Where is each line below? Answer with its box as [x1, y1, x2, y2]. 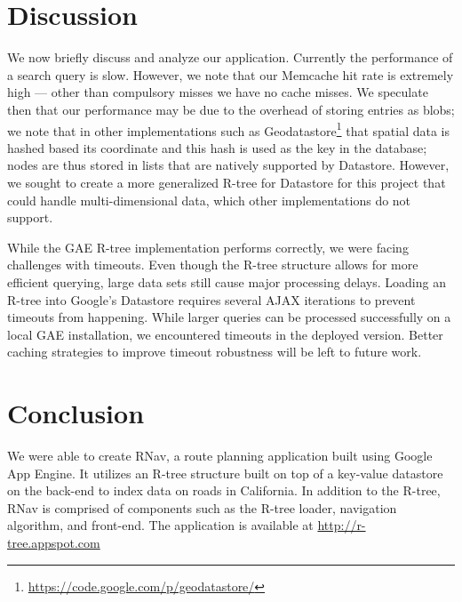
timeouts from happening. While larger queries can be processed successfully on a [7, 308, 451, 326]
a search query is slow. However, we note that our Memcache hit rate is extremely [7, 65, 454, 84]
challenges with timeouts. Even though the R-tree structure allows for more [7, 255, 418, 274]
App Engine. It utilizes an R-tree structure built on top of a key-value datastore [7, 463, 443, 482]
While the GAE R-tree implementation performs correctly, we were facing [7, 237, 409, 256]
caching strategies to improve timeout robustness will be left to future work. [7, 342, 422, 361]
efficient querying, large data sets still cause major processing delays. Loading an [7, 272, 446, 291]
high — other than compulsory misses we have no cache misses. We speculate [7, 83, 428, 101]
